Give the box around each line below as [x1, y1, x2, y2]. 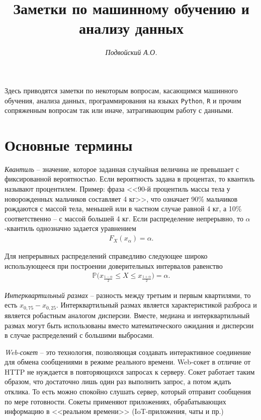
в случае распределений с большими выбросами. [5, 330, 154, 340]
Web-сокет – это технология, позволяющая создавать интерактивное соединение [5, 346, 251, 357]
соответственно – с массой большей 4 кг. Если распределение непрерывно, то [5, 213, 243, 223]
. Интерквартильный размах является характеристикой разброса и [56, 299, 257, 310]
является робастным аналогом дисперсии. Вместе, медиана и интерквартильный [5, 310, 250, 320]
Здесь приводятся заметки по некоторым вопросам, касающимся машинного [5, 85, 238, 95]
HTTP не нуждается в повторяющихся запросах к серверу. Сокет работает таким [5, 366, 255, 377]
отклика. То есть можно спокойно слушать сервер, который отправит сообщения [5, 386, 251, 397]
